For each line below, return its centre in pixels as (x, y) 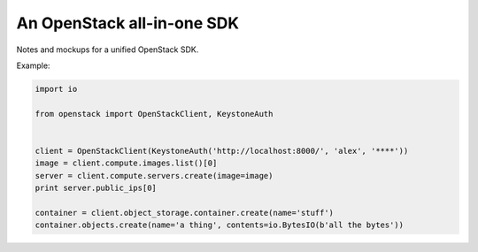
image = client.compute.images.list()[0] (126, 163)
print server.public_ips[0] (96, 188)
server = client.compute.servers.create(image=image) (154, 176)
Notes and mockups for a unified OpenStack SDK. (108, 50)
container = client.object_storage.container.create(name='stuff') (185, 213)
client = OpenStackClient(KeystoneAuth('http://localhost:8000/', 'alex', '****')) (222, 151)
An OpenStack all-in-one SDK (127, 23)
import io (56, 89)
